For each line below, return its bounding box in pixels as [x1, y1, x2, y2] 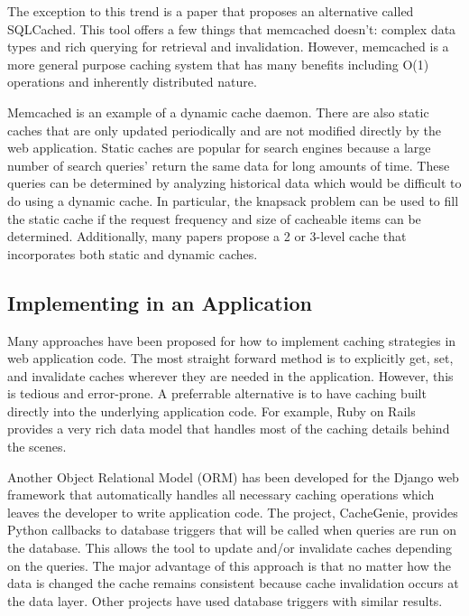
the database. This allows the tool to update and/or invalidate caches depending [7, 538, 453, 557]
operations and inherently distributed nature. [7, 72, 257, 91]
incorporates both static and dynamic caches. [7, 244, 258, 263]
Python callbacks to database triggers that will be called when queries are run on [7, 520, 457, 539]
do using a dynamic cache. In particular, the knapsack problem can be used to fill [7, 191, 459, 210]
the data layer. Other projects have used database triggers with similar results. [7, 591, 443, 610]
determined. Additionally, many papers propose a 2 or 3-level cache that [7, 227, 407, 246]
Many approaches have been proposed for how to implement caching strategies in [7, 331, 456, 350]
